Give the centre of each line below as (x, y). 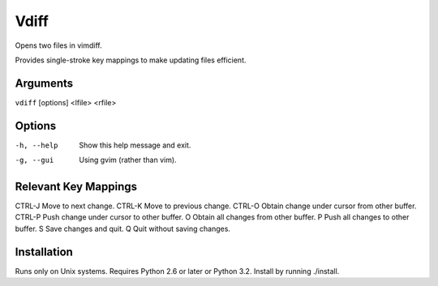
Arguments (44, 83)
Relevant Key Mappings (76, 186)
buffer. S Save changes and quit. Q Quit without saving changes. (123, 228)
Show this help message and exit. (135, 145)
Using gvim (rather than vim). (128, 160)
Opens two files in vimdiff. (58, 45)
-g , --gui (34, 160)
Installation (44, 252)
